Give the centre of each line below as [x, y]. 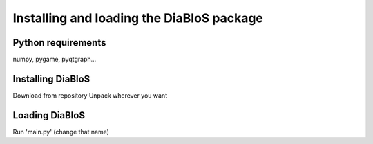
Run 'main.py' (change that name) [61, 132]
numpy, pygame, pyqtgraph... [55, 60]
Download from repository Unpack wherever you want [90, 95]
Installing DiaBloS [51, 79]
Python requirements [59, 43]
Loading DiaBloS [49, 115]
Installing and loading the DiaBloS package [138, 18]
